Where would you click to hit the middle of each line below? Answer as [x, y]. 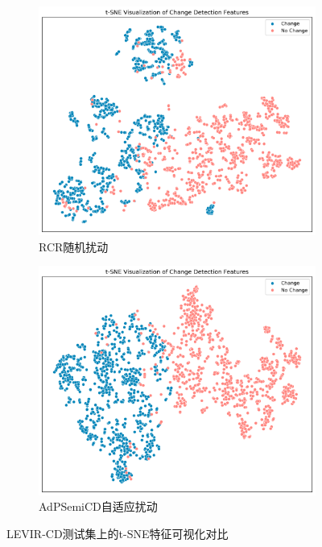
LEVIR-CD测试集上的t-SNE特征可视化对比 [118, 533]
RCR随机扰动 [74, 246]
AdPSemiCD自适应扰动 [98, 506]
